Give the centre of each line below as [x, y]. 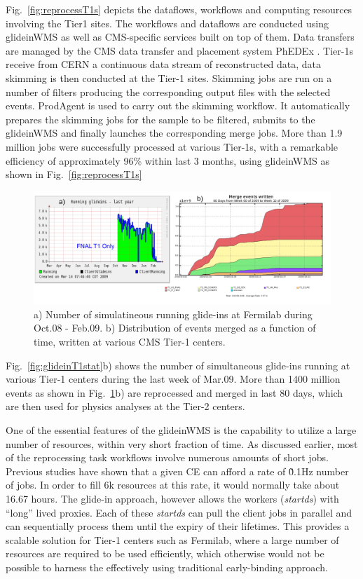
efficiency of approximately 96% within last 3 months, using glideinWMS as [167, 160]
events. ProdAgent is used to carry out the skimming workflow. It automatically [178, 105]
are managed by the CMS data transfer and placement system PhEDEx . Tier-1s [179, 50]
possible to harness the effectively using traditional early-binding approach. [167, 567]
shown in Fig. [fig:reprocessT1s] [74, 174]
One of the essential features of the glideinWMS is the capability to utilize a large [181, 429]
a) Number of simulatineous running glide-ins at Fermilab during [173, 314]
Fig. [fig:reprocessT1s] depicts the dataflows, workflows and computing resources [179, 9]
